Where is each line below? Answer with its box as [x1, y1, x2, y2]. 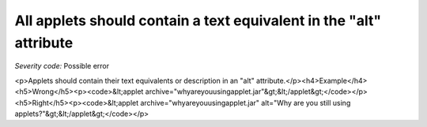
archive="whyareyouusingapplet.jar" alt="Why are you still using [139, 98, 351, 107]
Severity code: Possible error [14, 62, 110, 71]
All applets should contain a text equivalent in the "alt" [14, 12, 382, 29]
